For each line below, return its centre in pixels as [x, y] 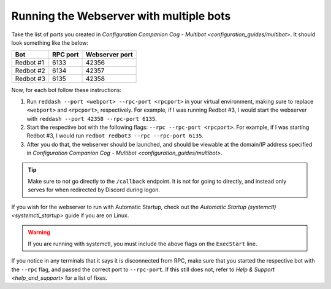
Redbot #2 [30, 71]
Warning [39, 233]
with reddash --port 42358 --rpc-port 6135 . [92, 118]
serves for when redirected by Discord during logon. [94, 190]
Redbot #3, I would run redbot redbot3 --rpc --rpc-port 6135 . [115, 136]
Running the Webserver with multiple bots [121, 16]
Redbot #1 [29, 63]
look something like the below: [50, 42]
